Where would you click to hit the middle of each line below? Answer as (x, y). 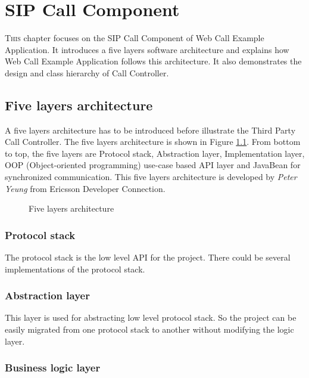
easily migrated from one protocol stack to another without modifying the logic (149, 329)
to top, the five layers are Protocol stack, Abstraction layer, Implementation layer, (155, 153)
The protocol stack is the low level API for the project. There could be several (148, 257)
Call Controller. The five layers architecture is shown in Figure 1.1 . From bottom (153, 142)
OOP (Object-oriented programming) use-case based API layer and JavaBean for (153, 165)
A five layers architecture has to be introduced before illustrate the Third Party (150, 130)
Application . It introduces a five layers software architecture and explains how (147, 49)
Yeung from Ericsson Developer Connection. (85, 188)
